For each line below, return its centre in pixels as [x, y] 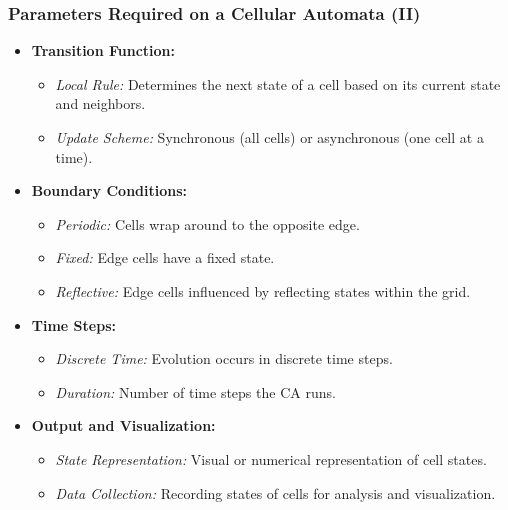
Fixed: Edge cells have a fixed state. [165, 257]
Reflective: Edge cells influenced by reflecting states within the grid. [263, 290]
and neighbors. [100, 103]
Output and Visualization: [123, 425]
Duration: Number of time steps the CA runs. [195, 391]
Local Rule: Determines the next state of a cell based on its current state [278, 83]
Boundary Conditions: [109, 190]
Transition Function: [103, 50]
